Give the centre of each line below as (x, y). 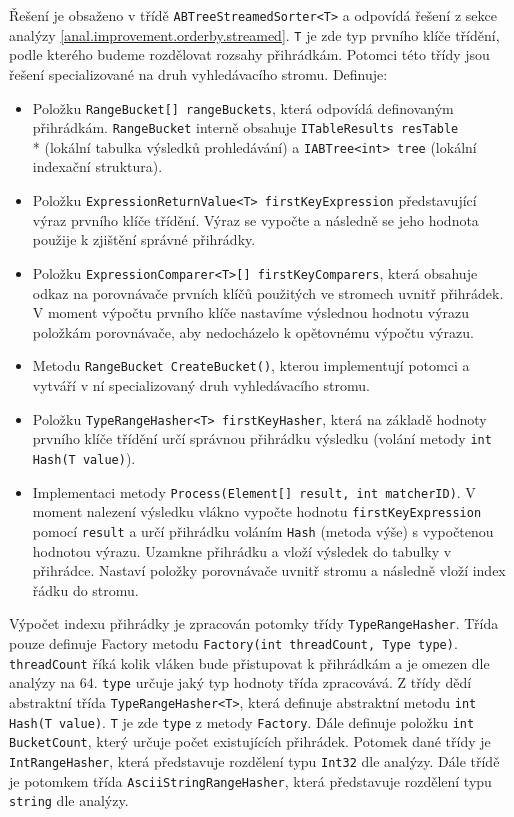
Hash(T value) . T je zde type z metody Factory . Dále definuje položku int (242, 721)
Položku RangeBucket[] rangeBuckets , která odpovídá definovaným (243, 107)
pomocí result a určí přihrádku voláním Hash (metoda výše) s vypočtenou (263, 530)
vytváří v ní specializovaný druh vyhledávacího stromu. (201, 385)
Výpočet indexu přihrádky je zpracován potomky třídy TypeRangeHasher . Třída (254, 623)
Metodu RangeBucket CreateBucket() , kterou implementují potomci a (251, 365)
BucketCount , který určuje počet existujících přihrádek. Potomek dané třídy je (250, 741)
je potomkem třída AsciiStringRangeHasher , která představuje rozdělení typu (250, 780)
